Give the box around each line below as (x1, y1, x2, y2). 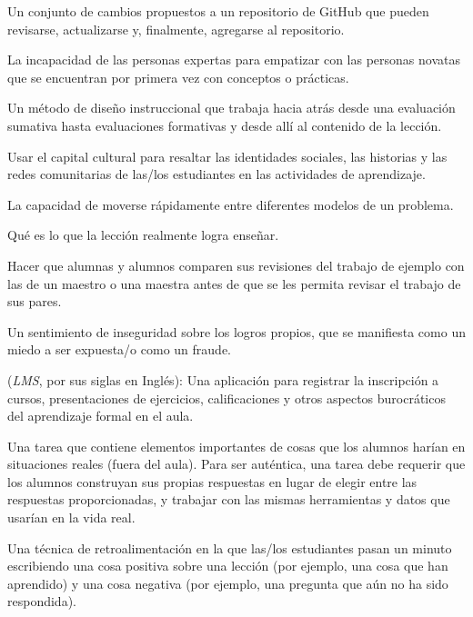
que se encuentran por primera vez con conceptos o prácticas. (7, 67, 349, 86)
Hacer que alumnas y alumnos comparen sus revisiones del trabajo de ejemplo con (7, 255, 465, 274)
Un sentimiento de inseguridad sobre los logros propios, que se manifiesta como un (7, 322, 466, 341)
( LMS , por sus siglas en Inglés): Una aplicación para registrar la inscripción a (7, 370, 439, 389)
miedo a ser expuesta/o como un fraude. (7, 340, 231, 359)
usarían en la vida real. (7, 508, 136, 527)
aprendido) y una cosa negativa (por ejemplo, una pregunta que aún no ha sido (7, 573, 448, 592)
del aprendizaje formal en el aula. (7, 406, 194, 425)
